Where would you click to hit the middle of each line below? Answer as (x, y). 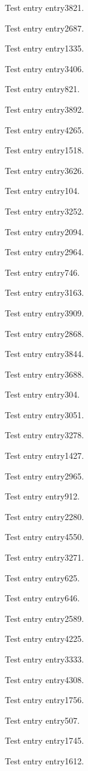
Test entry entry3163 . (45, 292)
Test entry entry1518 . (45, 150)
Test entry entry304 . (42, 394)
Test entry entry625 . (42, 577)
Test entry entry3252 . (45, 211)
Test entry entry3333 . (45, 659)
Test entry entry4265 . (45, 129)
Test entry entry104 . (42, 191)
